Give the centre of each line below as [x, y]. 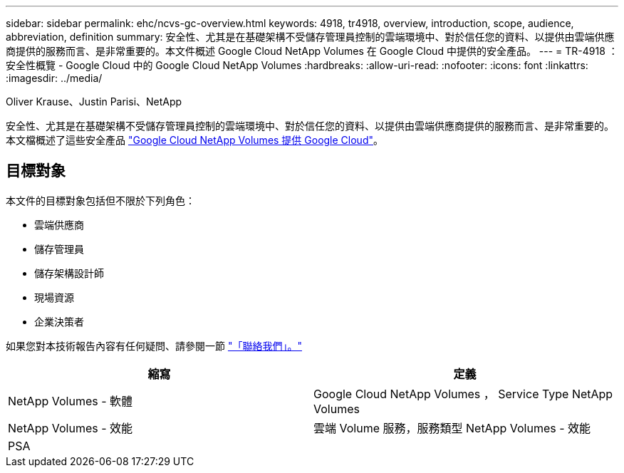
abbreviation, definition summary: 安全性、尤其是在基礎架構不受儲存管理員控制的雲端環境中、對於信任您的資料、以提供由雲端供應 [310, 37]
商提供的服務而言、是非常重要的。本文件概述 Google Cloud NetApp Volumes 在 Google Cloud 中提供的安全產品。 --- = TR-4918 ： [312, 51]
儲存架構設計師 [69, 273]
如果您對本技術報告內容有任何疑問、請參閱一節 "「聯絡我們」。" [154, 345]
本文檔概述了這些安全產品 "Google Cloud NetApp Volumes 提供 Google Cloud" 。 [194, 140]
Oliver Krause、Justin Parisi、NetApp [94, 102]
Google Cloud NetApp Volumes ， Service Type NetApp [463, 394]
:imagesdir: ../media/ [54, 78]
